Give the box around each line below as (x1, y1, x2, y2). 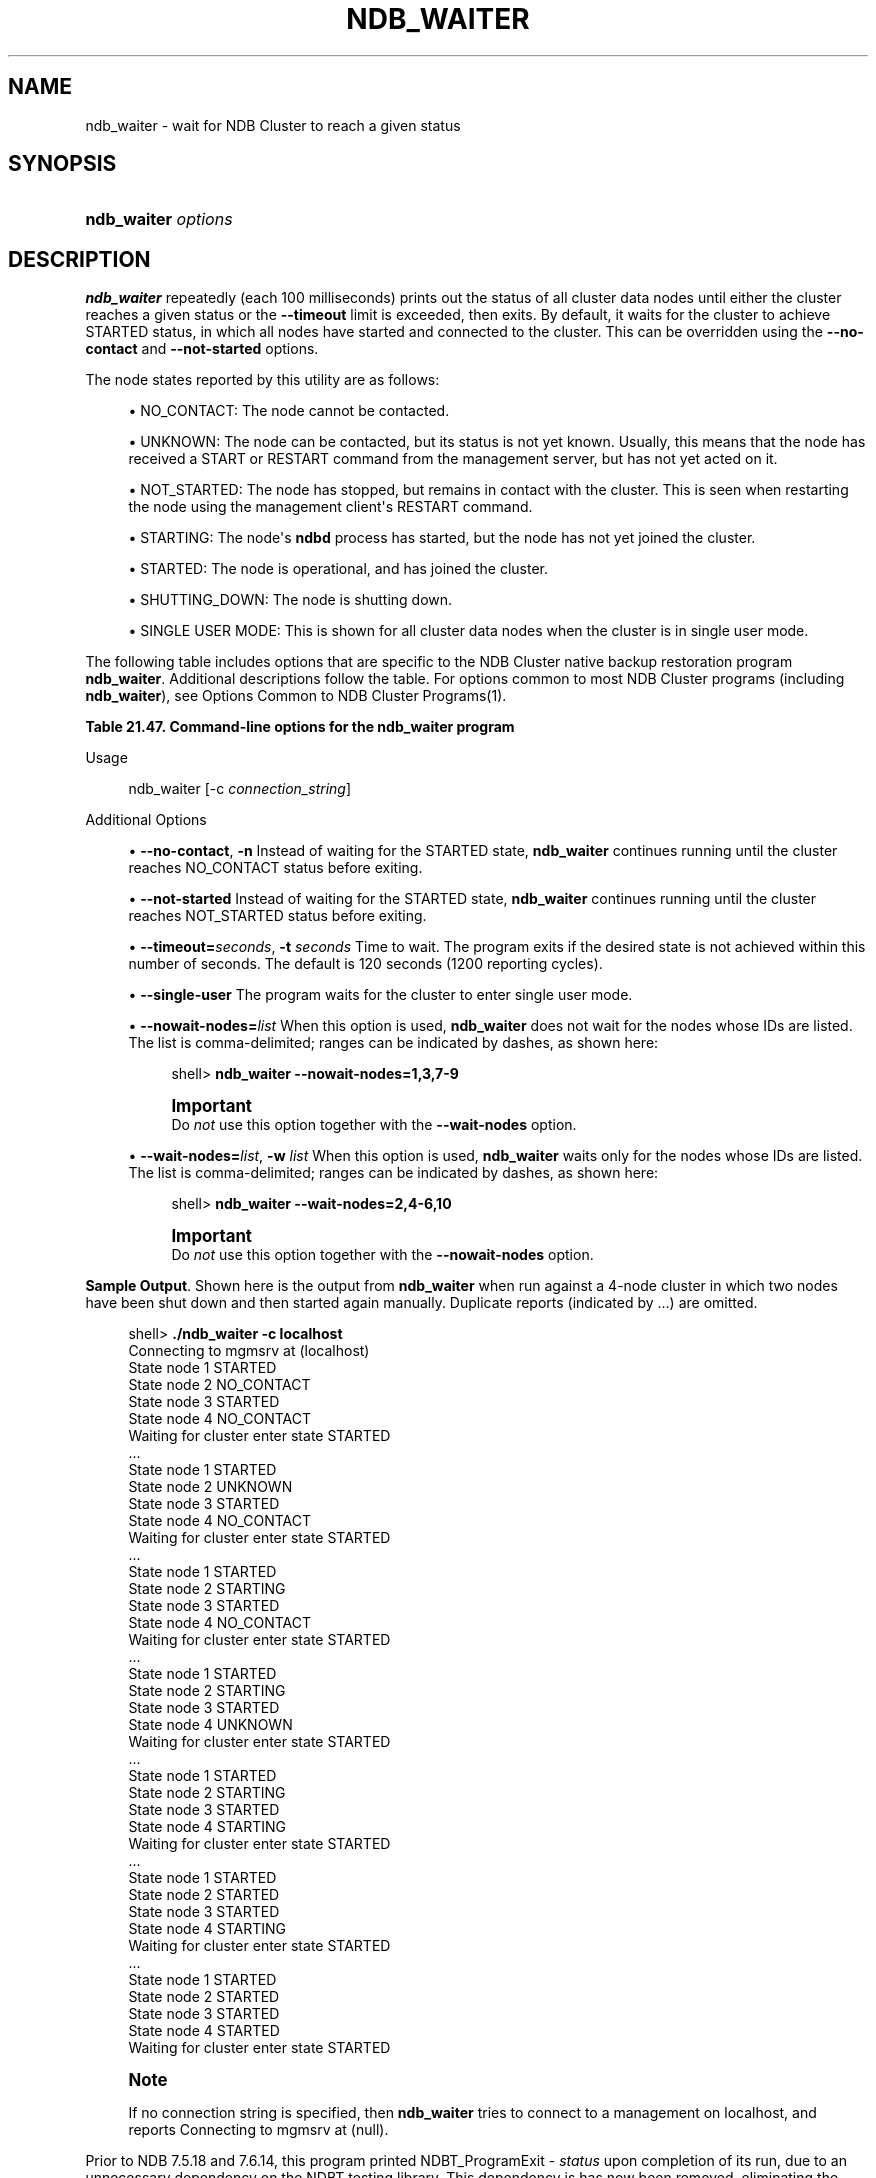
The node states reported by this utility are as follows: (85, 371, 440, 389)
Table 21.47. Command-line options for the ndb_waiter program (85, 718, 515, 736)
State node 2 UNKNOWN (128, 1478, 293, 1496)
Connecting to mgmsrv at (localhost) (128, 1342, 370, 1360)
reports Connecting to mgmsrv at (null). (128, 2121, 389, 2139)
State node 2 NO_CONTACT (128, 1376, 311, 1394)
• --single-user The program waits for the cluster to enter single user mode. (128, 986, 633, 1004)
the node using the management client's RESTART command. (128, 498, 533, 516)
